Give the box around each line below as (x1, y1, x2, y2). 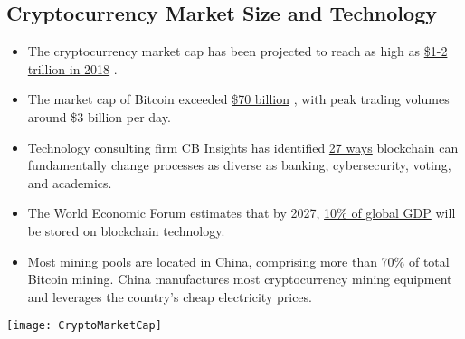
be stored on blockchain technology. (27, 221, 225, 240)
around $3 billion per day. (27, 107, 171, 126)
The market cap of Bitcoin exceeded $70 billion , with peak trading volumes (27, 89, 450, 108)
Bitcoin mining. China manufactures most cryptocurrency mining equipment (27, 269, 452, 288)
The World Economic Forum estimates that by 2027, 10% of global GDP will (27, 203, 456, 222)
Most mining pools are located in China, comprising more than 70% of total (27, 251, 450, 270)
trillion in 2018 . (27, 59, 118, 78)
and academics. (27, 173, 112, 192)
